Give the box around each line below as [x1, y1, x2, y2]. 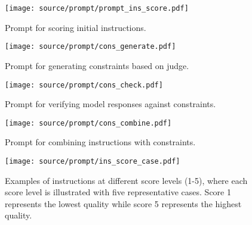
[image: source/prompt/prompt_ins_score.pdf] [5, 4, 189, 12]
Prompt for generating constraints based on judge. [5, 59, 189, 71]
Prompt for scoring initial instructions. [5, 21, 146, 33]
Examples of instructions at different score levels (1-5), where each [5, 174, 248, 186]
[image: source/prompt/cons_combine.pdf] [5, 118, 172, 127]
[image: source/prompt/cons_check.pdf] [5, 80, 163, 89]
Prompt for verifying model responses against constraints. [5, 98, 216, 110]
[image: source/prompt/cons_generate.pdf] [5, 42, 176, 51]
